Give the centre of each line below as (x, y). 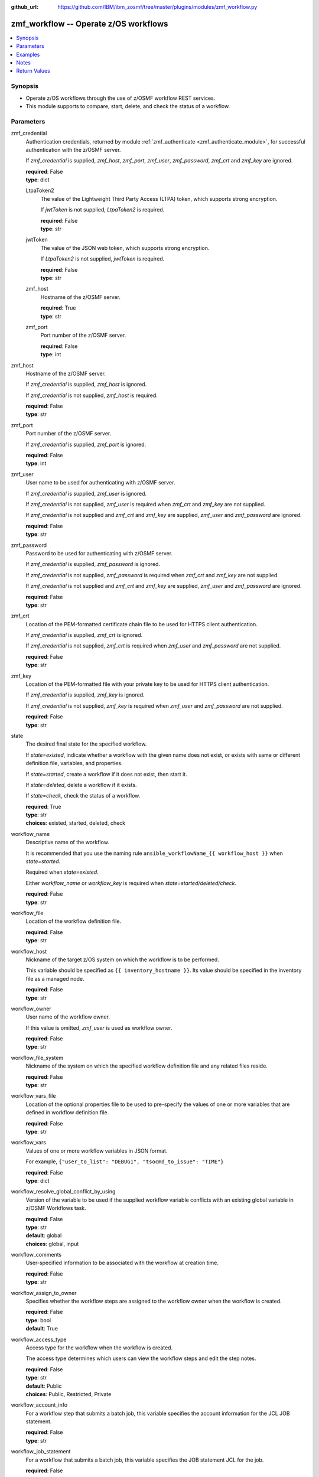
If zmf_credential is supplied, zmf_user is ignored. (86, 493)
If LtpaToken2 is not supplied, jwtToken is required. (102, 259)
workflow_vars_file (33, 1096)
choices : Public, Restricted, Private (69, 1394)
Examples (28, 54)
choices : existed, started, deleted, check (76, 823)
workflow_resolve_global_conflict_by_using (63, 1192)
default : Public (44, 1386)
